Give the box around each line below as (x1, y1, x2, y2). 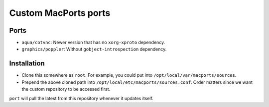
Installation (9, 59, 45, 68)
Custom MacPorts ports (9, 7, 111, 18)
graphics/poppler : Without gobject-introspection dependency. (21, 46, 167, 52)
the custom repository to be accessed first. (21, 86, 111, 92)
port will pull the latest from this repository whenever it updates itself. (9, 95, 154, 101)
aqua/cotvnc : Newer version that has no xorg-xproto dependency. (21, 40, 165, 46)
